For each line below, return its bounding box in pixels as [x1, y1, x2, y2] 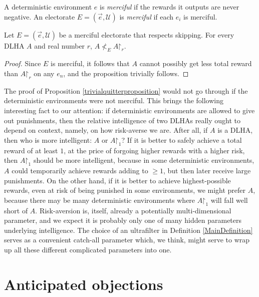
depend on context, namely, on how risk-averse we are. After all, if [4, 125, 208, 135]
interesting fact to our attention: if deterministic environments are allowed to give [4, 105, 255, 115]
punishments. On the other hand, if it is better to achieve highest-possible [4, 175, 231, 185]
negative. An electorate [4, 11, 75, 22]
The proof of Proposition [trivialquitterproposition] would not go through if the [4, 85, 248, 96]
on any [34, 68, 55, 78]
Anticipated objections [4, 273, 163, 294]
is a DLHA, [217, 125, 253, 135]
